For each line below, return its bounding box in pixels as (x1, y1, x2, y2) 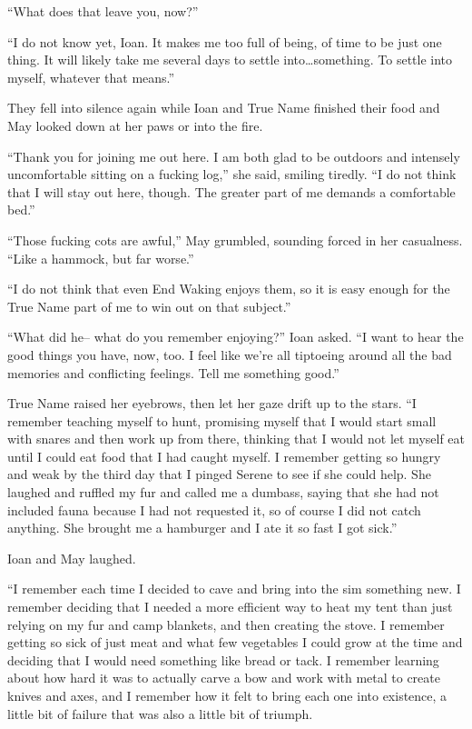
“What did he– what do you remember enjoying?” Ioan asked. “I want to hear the (7, 327, 464, 346)
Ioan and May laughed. (7, 548, 136, 567)
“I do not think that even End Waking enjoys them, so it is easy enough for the (7, 279, 450, 298)
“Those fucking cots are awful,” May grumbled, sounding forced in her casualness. (7, 230, 463, 249)
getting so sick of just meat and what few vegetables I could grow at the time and (7, 633, 463, 652)
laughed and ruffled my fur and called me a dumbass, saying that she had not (7, 483, 439, 502)
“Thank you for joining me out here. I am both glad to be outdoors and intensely (7, 146, 460, 165)
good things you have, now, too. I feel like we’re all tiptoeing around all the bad (7, 345, 452, 364)
